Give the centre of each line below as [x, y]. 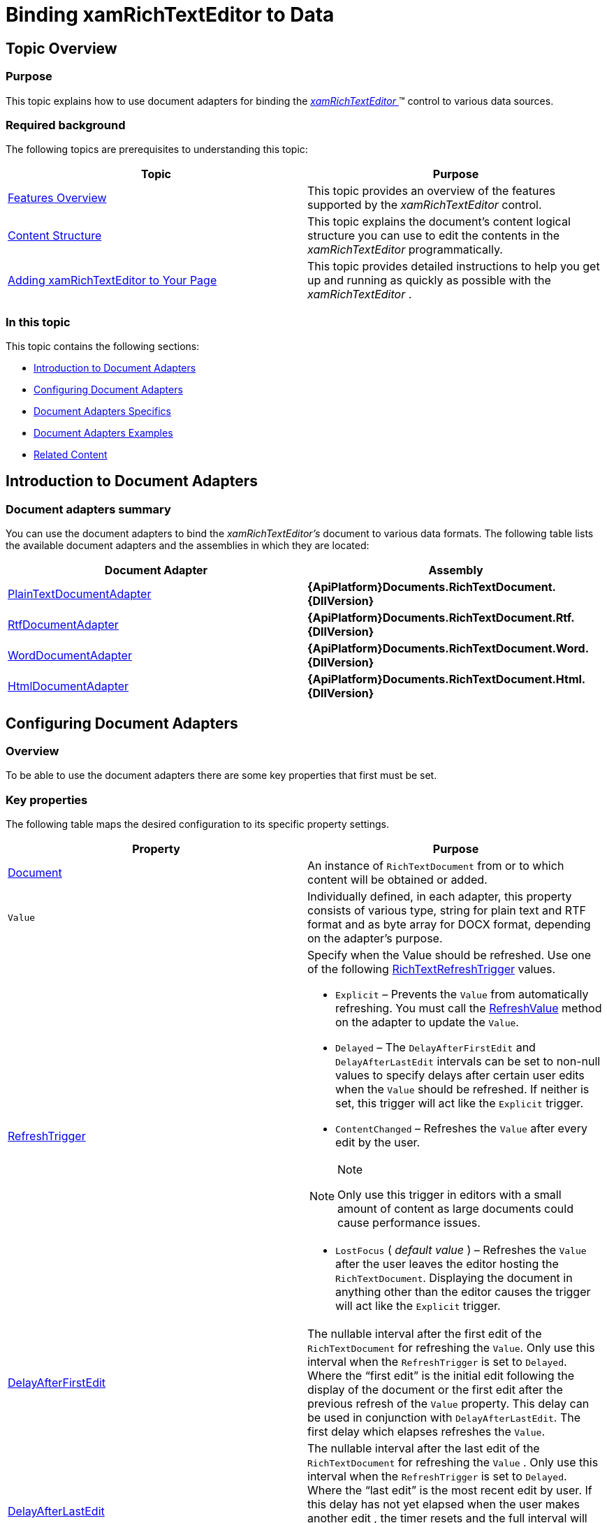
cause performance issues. [409, 1223]
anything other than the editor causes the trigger [463, 1292]
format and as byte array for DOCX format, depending [449, 925]
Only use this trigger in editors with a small [449, 1195]
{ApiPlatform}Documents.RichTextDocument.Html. [447, 679]
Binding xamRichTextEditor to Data [170, 15]
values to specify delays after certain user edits [460, 1076]
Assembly [456, 570]
